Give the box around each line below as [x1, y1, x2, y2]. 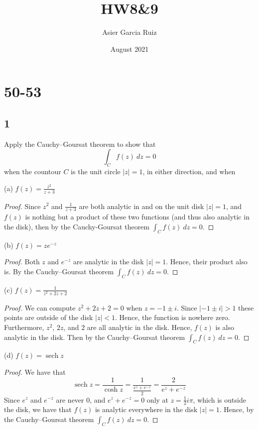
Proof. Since [4, 201, 41, 211]
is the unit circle [71, 166, 121, 177]
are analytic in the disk [73, 256, 144, 267]
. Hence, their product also [166, 256, 248, 267]
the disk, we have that [4, 404, 72, 415]
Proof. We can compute [4, 302, 76, 313]
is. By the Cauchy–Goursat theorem [4, 266, 114, 276]
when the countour [4, 166, 61, 177]
